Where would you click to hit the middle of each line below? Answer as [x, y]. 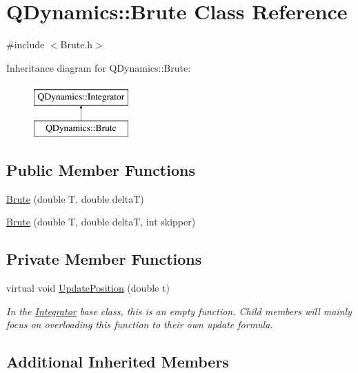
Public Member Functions [101, 169]
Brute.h [77, 44]
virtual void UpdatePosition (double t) [88, 288]
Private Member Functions [104, 259]
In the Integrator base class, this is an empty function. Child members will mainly [179, 311]
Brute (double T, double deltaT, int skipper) [101, 222]
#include [26, 44]
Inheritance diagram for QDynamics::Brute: [99, 67]
